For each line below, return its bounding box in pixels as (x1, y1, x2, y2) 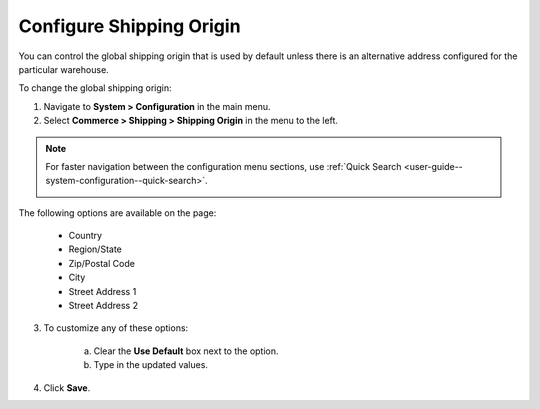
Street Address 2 (68, 300, 139, 312)
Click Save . (43, 381, 91, 394)
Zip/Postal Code (68, 257, 135, 269)
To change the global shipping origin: (18, 82, 172, 94)
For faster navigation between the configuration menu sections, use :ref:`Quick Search (45, 160, 402, 172)
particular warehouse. (18, 63, 109, 75)
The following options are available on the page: (18, 206, 217, 219)
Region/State (68, 243, 122, 255)
